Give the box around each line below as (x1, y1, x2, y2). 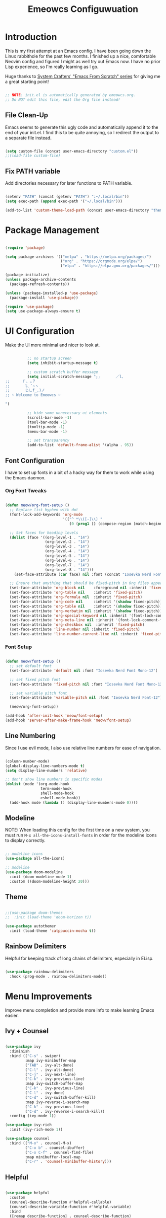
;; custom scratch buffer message (27, 369, 98, 375)
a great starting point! (5, 78, 49, 84)
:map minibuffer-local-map (25, 1154, 81, 1159)
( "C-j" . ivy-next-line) (25, 1072, 77, 1077)
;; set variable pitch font (9, 690, 68, 696)
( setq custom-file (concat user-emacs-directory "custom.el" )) (5, 149, 138, 153)
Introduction (5, 31, 57, 43)
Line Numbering (5, 732, 56, 740)
